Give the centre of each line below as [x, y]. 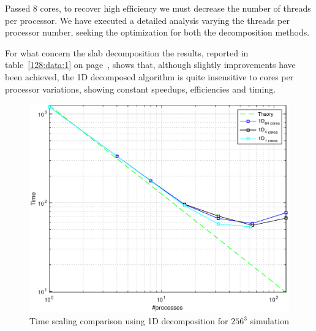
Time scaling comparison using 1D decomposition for [129, 321]
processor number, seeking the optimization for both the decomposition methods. [157, 32]
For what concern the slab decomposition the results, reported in [127, 52]
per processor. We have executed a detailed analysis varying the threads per [147, 20]
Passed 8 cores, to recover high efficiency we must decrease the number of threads [158, 8]
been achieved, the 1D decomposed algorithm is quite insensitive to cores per [149, 76]
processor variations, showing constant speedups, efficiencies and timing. [141, 89]
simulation [270, 321]
